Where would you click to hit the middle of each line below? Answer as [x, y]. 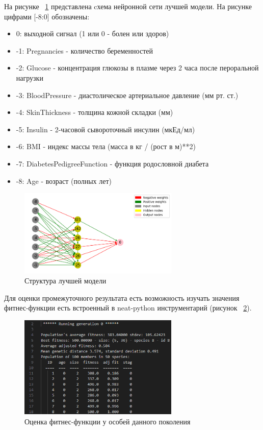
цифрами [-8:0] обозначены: [47, 16]
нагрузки [30, 77]
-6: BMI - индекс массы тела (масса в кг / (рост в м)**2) [106, 146]
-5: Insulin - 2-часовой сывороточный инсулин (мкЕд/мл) [106, 129]
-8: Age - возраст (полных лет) [64, 181]
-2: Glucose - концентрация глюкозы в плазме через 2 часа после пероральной [137, 68]
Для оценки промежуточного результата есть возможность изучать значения [122, 297]
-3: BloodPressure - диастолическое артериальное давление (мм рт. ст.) [127, 95]
